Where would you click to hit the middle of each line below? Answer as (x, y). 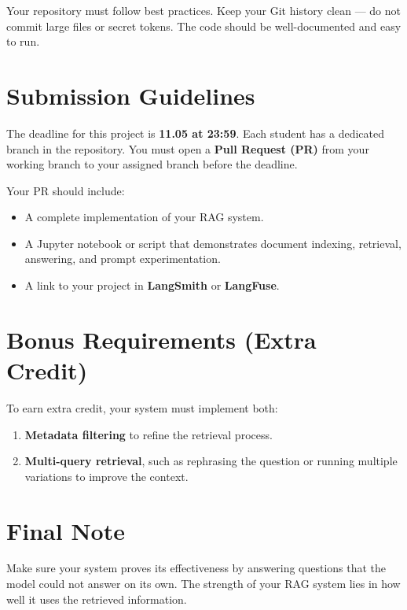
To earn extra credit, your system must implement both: (142, 407)
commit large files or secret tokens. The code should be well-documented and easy (204, 26)
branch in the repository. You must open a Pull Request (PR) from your (188, 148)
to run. (23, 41)
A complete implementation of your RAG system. (144, 217)
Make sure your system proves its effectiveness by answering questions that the (196, 568)
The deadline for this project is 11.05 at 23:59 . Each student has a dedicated (196, 133)
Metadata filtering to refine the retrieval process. (148, 434)
